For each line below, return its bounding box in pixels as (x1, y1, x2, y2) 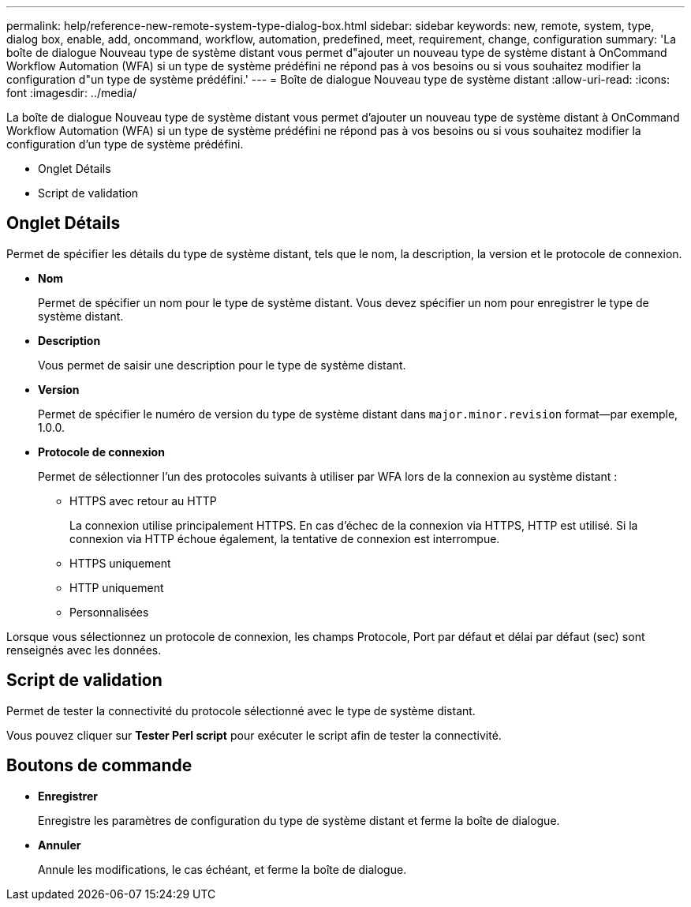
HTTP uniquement (69, 580, 164, 594)
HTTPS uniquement (69, 556, 171, 570)
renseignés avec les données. (6, 643, 162, 657)
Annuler (38, 838, 81, 852)
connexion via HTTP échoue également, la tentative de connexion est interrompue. (69, 531, 500, 545)
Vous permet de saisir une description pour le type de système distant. (38, 358, 406, 372)
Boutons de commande (6, 755, 192, 776)
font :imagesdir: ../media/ (6, 86, 137, 99)
